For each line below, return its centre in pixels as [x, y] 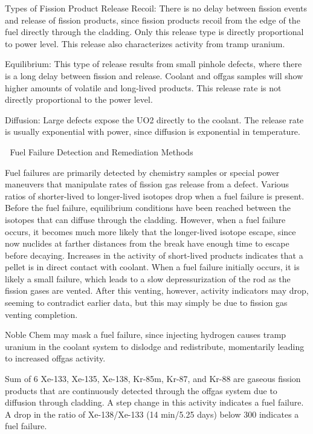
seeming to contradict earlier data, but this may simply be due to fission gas [146, 303]
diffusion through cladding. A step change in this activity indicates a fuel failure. [154, 402]
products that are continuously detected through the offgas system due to [141, 390]
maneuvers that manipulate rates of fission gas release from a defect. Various [147, 184]
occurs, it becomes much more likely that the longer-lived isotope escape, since [150, 231]
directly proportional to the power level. [79, 99]
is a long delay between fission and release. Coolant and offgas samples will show [154, 75]
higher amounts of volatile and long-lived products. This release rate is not [143, 87]
